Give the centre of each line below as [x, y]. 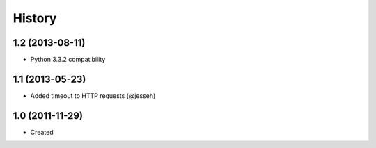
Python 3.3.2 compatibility [68, 60]
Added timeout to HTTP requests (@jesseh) [93, 96]
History [35, 18]
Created [42, 132]
